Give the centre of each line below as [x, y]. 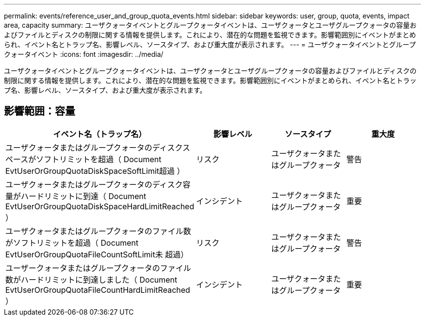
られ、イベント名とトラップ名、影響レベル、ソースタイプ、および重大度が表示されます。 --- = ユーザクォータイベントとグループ [210, 44]
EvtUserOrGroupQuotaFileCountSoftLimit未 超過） [97, 254]
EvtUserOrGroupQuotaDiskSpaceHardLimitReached [100, 206]
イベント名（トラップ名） [100, 134]
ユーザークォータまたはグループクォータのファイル [98, 268]
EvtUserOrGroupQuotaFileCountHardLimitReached [98, 290]
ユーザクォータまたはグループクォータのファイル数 [98, 231]
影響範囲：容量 [40, 111]
